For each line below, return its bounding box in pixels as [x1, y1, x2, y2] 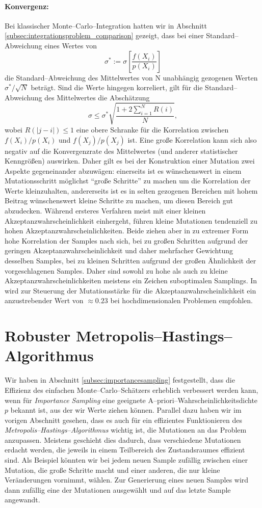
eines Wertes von [44, 40, 97, 50]
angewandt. [5, 494, 40, 505]
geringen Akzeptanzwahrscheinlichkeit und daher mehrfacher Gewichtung [5, 245, 233, 256]
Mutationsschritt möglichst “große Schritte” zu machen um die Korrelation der [5, 175, 251, 186]
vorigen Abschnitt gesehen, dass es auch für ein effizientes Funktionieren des [5, 414, 242, 425]
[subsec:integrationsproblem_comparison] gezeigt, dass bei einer [5, 30, 204, 41]
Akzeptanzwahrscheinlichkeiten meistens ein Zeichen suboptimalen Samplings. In [5, 275, 257, 286]
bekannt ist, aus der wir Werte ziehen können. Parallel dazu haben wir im [10, 405, 242, 415]
